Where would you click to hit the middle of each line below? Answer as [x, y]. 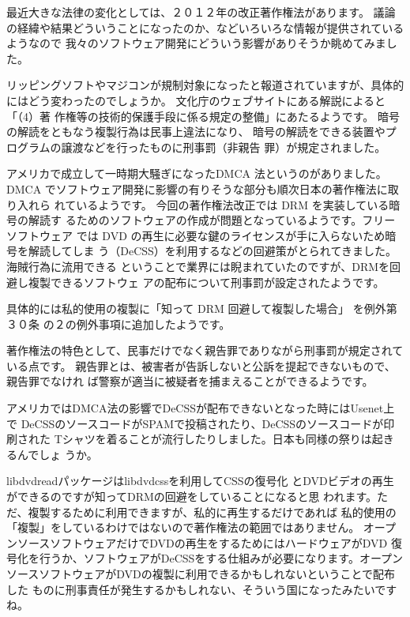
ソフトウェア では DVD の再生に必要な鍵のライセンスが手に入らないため [196, 235]
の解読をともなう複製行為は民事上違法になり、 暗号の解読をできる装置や [196, 132]
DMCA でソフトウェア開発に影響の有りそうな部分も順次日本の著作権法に [197, 188]
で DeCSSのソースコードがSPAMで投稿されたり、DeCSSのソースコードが [195, 423]
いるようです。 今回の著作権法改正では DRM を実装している [233, 204]
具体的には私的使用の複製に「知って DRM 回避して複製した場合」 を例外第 [202, 308]
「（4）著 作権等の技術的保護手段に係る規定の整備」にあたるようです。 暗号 [203, 116]
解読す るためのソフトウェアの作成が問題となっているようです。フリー [212, 220]
